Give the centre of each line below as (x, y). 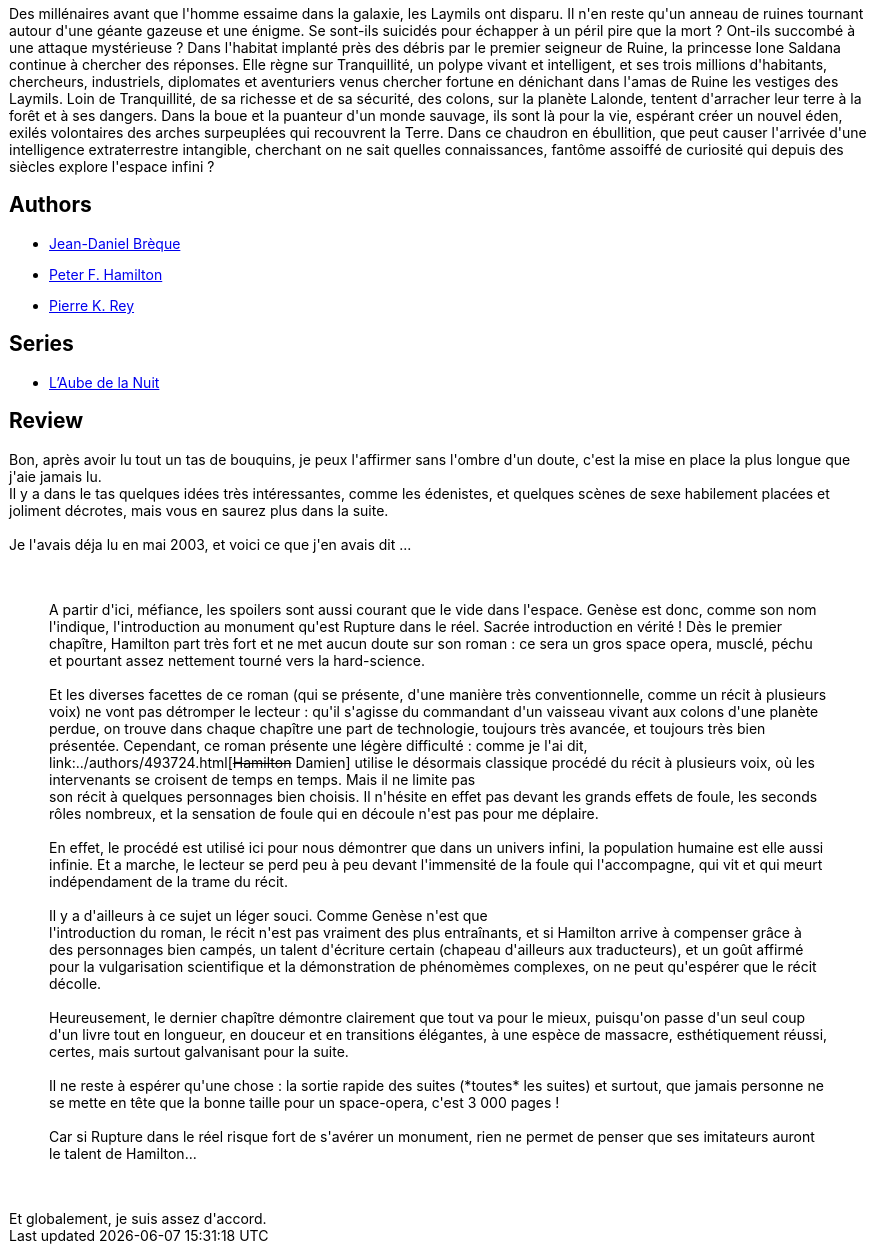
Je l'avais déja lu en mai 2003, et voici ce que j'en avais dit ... (210, 544)
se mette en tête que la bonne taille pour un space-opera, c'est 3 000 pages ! (304, 1102)
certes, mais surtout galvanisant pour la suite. (199, 1051)
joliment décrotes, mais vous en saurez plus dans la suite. (199, 510)
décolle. (75, 983)
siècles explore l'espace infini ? (112, 166)
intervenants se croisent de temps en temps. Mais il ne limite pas (262, 779)
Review (46, 421)
